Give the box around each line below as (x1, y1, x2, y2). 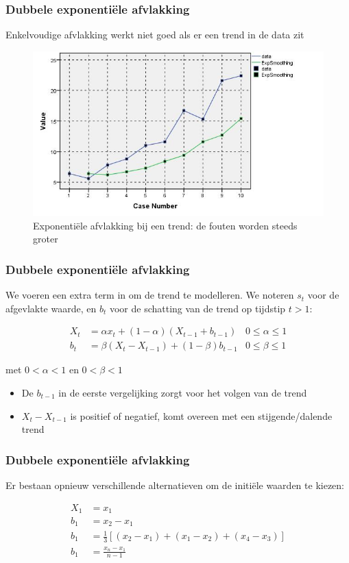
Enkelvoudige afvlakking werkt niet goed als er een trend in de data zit (5, 27, 304, 42)
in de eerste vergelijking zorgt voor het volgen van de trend (58, 385, 307, 399)
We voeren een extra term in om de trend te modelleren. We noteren (5, 288, 294, 302)
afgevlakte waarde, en (5, 301, 97, 315)
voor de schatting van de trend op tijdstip (109, 301, 286, 315)
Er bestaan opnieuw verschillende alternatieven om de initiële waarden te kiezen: (5, 477, 344, 492)
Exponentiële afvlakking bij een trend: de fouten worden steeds (33, 218, 298, 232)
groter (33, 232, 58, 246)
